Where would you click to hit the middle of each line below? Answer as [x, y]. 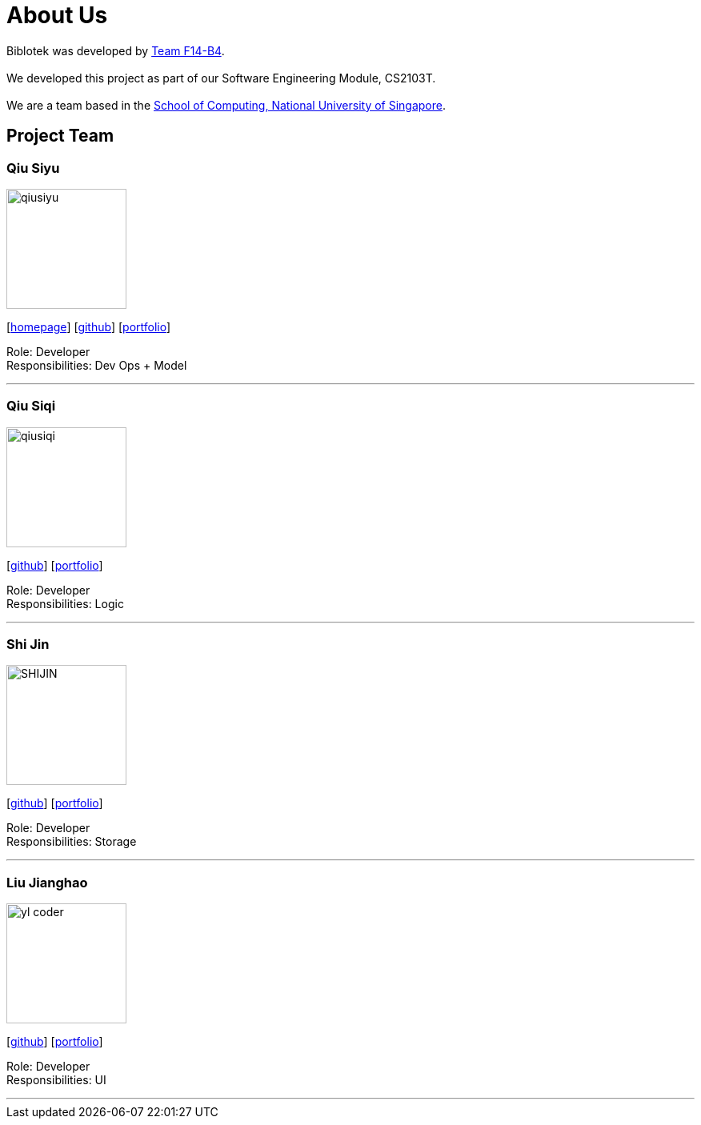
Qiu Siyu [33, 168]
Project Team [60, 136]
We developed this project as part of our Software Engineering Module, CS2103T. [221, 78]
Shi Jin [28, 645]
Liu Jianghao [47, 882]
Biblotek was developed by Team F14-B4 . [116, 50]
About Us [57, 15]
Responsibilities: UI [56, 1080]
